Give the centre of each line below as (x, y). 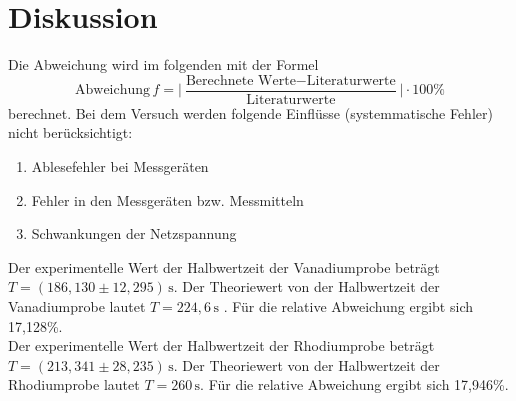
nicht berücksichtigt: (70, 132)
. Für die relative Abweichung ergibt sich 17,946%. (354, 384)
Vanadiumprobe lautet (77, 305)
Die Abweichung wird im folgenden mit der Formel (163, 64)
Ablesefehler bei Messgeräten (120, 165)
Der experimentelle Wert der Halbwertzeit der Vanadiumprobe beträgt (224, 266)
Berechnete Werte (240, 80)
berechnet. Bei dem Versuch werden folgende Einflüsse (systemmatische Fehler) (250, 112)
